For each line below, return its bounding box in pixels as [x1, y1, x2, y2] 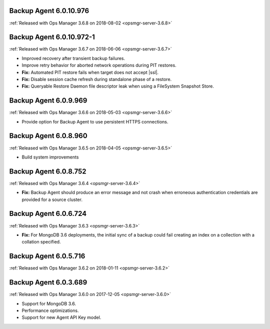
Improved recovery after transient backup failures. [21, 55, 125, 61]
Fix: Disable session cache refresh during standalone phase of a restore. [21, 76, 172, 82]
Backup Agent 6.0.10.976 [9, 6, 89, 15]
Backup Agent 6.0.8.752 [9, 167, 87, 175]
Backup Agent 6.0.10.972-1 [9, 33, 95, 41]
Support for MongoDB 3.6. [21, 300, 76, 306]
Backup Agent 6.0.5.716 [9, 252, 85, 260]
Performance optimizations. [21, 307, 79, 313]
